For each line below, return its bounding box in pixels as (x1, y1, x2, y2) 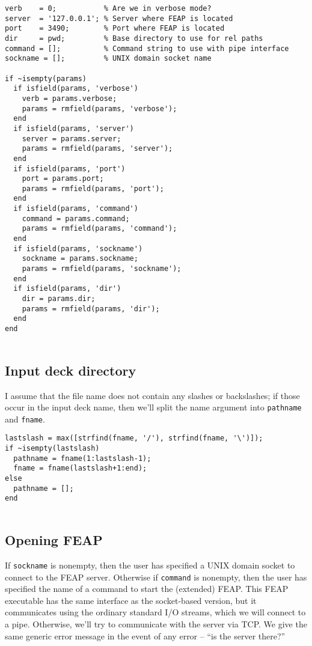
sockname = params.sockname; (22, 254, 138, 263)
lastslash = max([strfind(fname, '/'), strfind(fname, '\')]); (5, 434, 263, 443)
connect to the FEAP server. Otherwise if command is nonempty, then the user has (5, 570, 307, 583)
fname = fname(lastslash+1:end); (13, 464, 147, 473)
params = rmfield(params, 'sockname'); (22, 264, 182, 273)
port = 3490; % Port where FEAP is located (5, 24, 225, 33)
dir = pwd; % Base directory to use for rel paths (5, 34, 263, 43)
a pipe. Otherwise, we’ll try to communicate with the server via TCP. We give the (5, 617, 307, 630)
